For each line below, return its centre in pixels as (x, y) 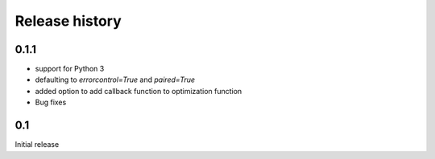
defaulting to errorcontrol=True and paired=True (115, 79)
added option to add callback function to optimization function (139, 91)
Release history (68, 21)
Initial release (37, 145)
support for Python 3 (70, 69)
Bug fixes (51, 102)
